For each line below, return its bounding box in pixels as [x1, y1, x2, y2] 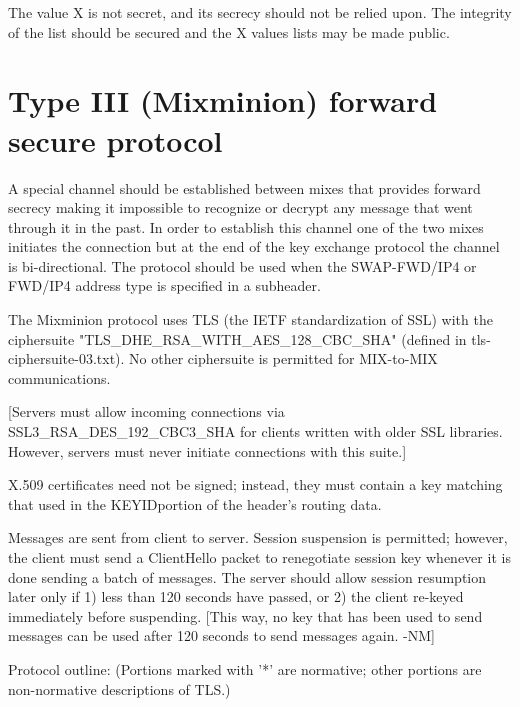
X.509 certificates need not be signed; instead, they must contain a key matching [8, 474, 503, 495]
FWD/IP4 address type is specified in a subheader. [8, 275, 321, 296]
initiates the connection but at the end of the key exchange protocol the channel [8, 236, 500, 257]
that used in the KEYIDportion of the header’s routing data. [8, 493, 382, 514]
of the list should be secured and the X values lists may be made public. [8, 21, 450, 42]
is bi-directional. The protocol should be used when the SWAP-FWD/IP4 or [8, 255, 477, 276]
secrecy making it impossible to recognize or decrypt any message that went [8, 197, 473, 218]
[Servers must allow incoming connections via [8, 401, 285, 422]
